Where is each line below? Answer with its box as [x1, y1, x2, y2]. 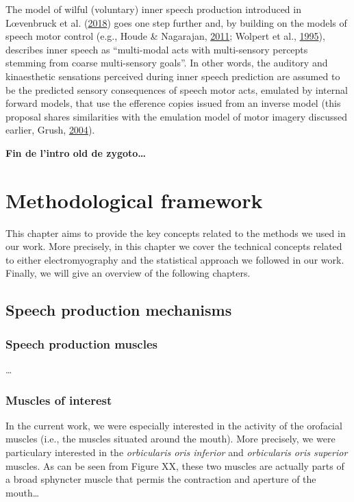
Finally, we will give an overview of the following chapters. [5, 266, 251, 280]
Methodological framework [5, 186, 263, 214]
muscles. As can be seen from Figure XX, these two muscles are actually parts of [5, 458, 344, 473]
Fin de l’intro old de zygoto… [5, 145, 147, 160]
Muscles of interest [5, 391, 112, 408]
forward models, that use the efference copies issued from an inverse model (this [5, 96, 341, 110]
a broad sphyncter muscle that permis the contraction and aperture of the [5, 472, 316, 486]
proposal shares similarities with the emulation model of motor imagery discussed [5, 109, 347, 123]
